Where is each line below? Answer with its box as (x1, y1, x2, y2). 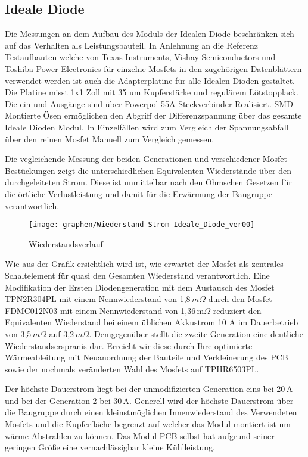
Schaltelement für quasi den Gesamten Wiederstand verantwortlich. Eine (5, 269, 270, 281)
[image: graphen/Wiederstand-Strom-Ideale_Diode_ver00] (29, 220, 255, 229)
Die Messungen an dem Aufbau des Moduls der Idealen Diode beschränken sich (5, 27, 294, 40)
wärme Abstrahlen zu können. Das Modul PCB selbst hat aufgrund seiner (5, 429, 275, 442)
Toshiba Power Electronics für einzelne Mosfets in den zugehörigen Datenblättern (5, 62, 302, 74)
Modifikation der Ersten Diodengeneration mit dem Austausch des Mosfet (5, 281, 275, 293)
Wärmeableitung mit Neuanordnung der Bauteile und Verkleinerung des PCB (5, 351, 288, 363)
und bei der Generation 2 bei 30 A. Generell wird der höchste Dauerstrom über (5, 394, 294, 406)
